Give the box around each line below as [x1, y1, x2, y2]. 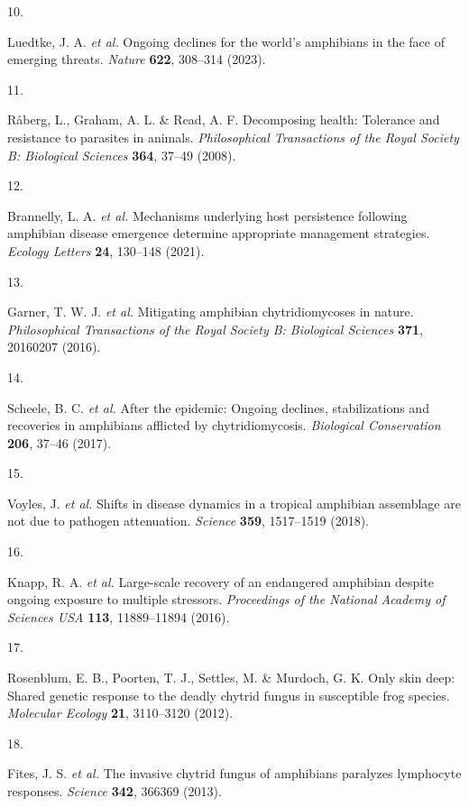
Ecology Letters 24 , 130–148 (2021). [7, 241, 205, 260]
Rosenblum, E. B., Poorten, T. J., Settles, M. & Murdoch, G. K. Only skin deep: [7, 668, 455, 687]
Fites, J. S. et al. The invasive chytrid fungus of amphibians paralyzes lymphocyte [7, 764, 462, 783]
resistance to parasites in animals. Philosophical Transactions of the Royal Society [7, 127, 459, 146]
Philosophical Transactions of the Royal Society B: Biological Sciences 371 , [7, 319, 423, 338]
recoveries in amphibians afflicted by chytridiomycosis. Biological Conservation [7, 416, 441, 435]
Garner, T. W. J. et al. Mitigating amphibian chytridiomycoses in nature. [7, 302, 414, 321]
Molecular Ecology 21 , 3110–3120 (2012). [7, 703, 234, 722]
